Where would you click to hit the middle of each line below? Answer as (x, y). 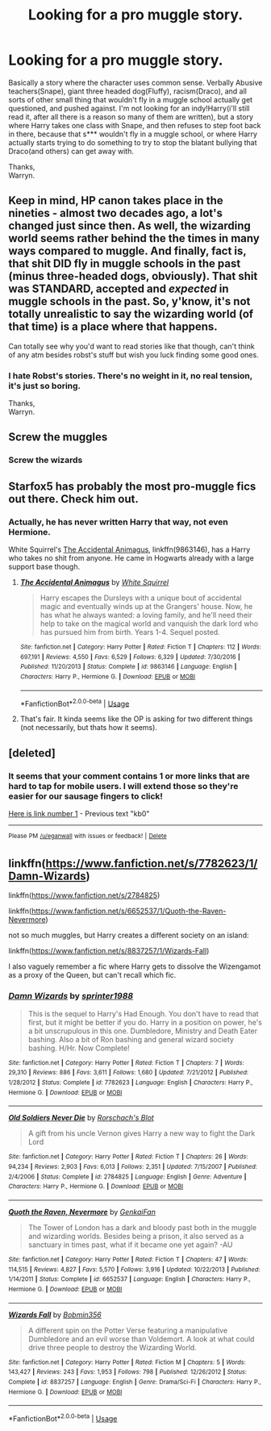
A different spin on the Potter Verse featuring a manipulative (128, 1330)
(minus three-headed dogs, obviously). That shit (133, 276)
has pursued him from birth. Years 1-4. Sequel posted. (130, 632)
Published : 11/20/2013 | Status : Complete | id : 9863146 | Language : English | (128, 667)
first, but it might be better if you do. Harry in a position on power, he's (145, 1022)
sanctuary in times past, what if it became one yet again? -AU (130, 1245)
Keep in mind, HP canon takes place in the (116, 200)
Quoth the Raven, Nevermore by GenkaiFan (82, 1212)
